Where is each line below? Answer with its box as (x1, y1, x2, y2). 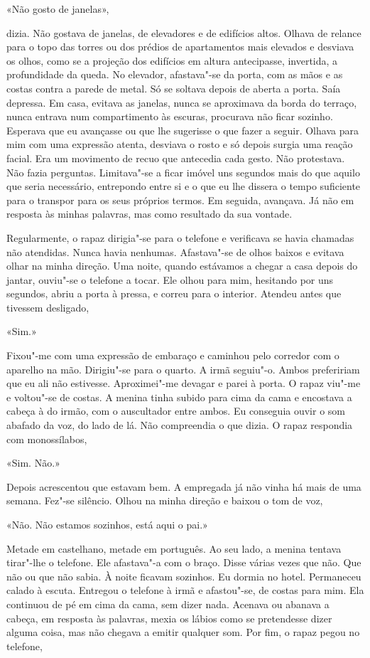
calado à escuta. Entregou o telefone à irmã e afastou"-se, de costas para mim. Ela (6, 583, 364, 598)
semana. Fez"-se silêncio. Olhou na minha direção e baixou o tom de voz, (6, 493, 323, 508)
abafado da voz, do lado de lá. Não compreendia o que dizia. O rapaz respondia (6, 418, 353, 433)
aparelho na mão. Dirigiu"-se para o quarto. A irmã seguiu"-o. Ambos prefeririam (6, 361, 360, 376)
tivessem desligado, (6, 299, 89, 314)
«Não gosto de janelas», (6, 1, 109, 16)
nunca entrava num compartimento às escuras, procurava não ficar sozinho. (6, 109, 333, 124)
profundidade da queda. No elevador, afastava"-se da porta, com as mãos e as (6, 67, 343, 82)
